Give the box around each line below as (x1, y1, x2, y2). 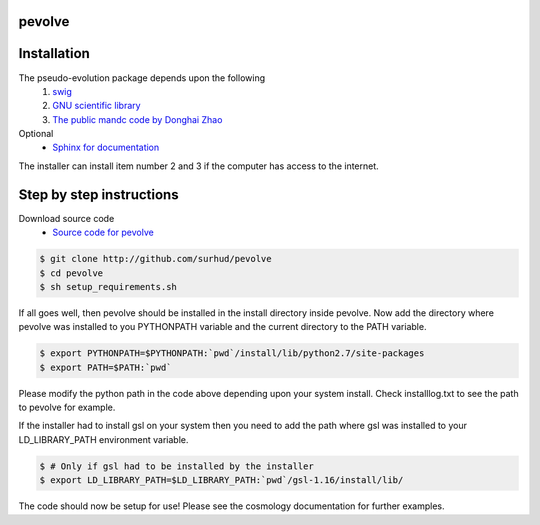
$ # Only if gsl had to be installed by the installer (39, 460, 314, 472)
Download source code (18, 212, 115, 224)
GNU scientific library (52, 100, 141, 112)
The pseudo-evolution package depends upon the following (18, 71, 265, 84)
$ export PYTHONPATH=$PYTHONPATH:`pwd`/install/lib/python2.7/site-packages (39, 348, 425, 359)
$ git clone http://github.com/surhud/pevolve (39, 253, 272, 265)
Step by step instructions (18, 186, 179, 203)
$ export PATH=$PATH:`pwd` (39, 361, 172, 373)
